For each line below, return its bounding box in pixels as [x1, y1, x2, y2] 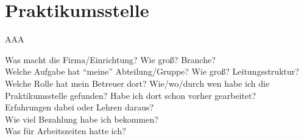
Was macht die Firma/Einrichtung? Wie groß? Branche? [5, 53, 216, 66]
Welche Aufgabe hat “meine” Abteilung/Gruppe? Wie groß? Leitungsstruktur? [5, 65, 299, 78]
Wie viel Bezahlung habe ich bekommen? [5, 112, 158, 125]
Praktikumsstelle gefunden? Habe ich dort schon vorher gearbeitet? [5, 89, 256, 101]
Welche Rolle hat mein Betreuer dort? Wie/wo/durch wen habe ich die [5, 76, 270, 89]
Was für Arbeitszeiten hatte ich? [5, 124, 126, 137]
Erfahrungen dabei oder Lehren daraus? [5, 101, 154, 114]
